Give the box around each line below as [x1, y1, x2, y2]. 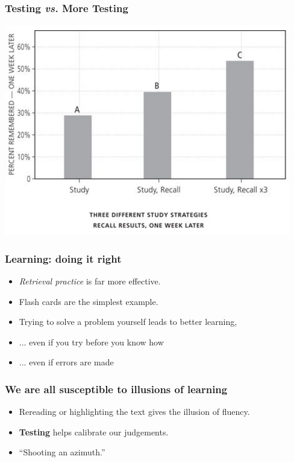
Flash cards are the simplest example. [19, 295, 158, 307]
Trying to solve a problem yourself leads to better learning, [19, 315, 237, 328]
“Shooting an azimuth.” [19, 446, 105, 458]
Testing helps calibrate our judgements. [19, 425, 169, 438]
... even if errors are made [19, 356, 114, 368]
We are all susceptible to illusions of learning [5, 381, 228, 396]
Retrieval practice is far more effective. [19, 275, 161, 287]
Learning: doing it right [5, 251, 122, 266]
